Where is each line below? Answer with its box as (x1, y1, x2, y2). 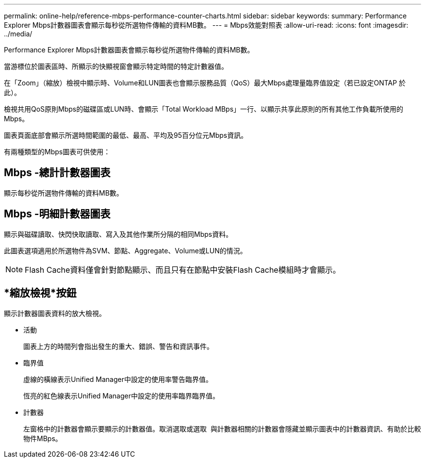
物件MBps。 (23, 434, 62, 443)
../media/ (4, 30, 33, 38)
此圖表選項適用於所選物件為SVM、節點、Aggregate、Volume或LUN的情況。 (4, 246, 247, 255)
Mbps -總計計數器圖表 (4, 166, 111, 179)
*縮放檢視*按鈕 (4, 287, 77, 299)
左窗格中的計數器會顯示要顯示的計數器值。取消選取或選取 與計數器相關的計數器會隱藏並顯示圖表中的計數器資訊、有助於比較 (23, 424, 421, 433)
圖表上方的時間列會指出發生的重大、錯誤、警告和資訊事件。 (23, 342, 213, 350)
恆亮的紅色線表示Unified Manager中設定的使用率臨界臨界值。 (23, 391, 219, 400)
